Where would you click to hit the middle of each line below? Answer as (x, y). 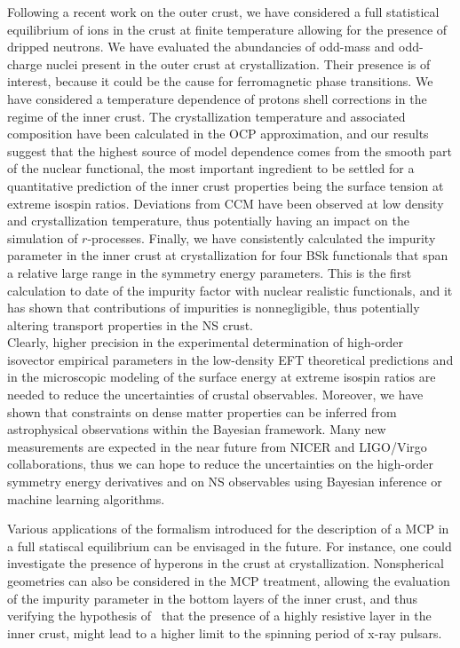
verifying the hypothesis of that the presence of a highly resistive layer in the (219, 616)
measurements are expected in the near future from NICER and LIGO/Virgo (217, 446)
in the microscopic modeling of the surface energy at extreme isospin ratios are (222, 377)
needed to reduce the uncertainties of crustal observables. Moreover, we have (215, 395)
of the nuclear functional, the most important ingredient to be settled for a (211, 168)
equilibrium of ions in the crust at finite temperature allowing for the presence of (227, 29)
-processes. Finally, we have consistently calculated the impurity (262, 237)
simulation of (43, 237)
